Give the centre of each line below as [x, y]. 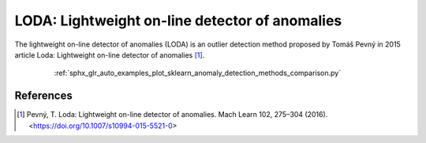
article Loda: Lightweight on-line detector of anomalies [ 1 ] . [110, 55]
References [43, 96]
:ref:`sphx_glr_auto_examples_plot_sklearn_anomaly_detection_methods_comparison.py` [198, 73]
